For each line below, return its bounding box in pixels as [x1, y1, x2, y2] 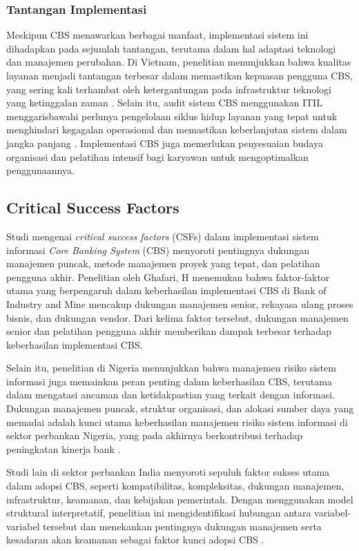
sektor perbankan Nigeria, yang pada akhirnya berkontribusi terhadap [6, 428, 303, 443]
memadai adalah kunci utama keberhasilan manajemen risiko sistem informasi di [6, 414, 348, 429]
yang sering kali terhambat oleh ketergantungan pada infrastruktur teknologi [6, 81, 332, 96]
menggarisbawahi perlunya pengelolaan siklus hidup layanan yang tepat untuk [6, 108, 338, 123]
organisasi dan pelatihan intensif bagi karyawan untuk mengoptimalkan [6, 149, 309, 164]
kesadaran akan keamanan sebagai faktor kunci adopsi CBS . [6, 532, 264, 547]
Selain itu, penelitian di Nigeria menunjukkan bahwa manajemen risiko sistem [6, 360, 336, 375]
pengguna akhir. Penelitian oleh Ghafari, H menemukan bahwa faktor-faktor [6, 269, 330, 284]
